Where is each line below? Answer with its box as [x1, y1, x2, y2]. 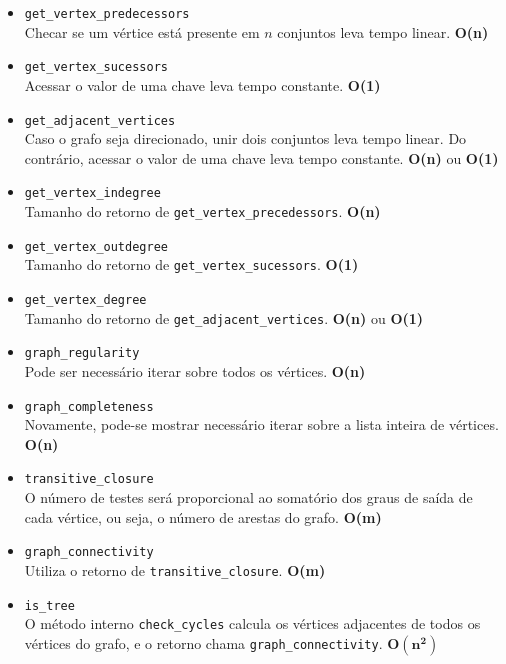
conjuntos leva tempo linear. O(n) [277, 21, 489, 42]
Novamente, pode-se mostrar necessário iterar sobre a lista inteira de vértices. [24, 414, 499, 435]
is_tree [24, 598, 75, 613]
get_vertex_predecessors [24, 7, 190, 21]
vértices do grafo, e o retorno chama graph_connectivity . [24, 632, 383, 653]
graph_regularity [24, 346, 140, 361]
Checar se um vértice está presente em [24, 21, 260, 42]
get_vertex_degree [24, 292, 147, 307]
